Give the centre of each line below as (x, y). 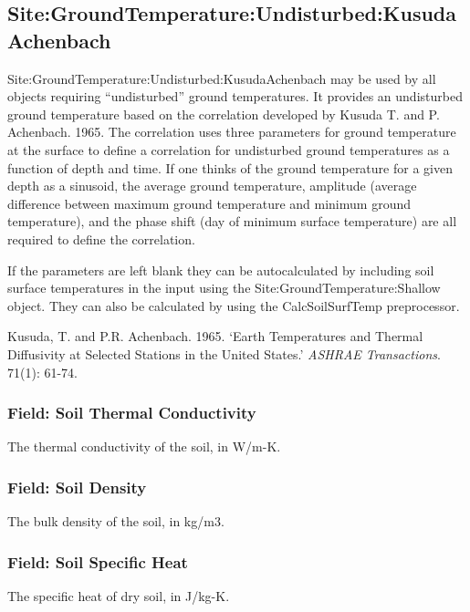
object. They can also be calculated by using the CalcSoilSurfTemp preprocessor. (234, 305)
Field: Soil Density (77, 487)
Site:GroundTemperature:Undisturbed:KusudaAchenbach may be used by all (222, 78)
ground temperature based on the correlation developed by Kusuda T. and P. (224, 114)
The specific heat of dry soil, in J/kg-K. (119, 595)
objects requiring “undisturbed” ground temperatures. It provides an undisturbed (235, 96)
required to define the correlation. (101, 239)
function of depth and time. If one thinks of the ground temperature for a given (230, 167)
